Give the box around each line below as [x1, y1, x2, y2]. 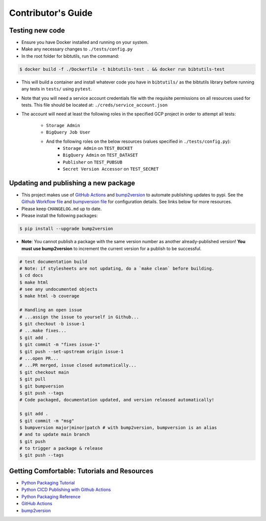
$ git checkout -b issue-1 [19, 321, 85, 327]
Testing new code [9, 26, 65, 35]
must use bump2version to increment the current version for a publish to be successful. [21, 245, 201, 252]
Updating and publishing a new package [9, 178, 135, 187]
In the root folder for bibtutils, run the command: [21, 53, 119, 59]
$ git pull [19, 376, 46, 382]
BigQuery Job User [46, 130, 91, 135]
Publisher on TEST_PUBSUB [63, 159, 123, 165]
